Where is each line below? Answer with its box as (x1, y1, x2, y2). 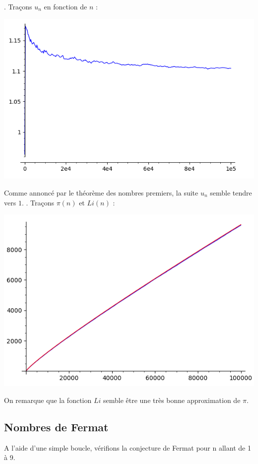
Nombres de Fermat (4, 419, 109, 434)
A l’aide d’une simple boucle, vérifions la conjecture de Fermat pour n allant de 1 (4, 442, 251, 453)
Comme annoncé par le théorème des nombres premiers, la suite (4, 187, 198, 198)
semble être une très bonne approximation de (103, 395, 241, 405)
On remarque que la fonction (4, 395, 92, 405)
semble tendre (210, 187, 252, 198)
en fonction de (44, 1, 87, 11)
